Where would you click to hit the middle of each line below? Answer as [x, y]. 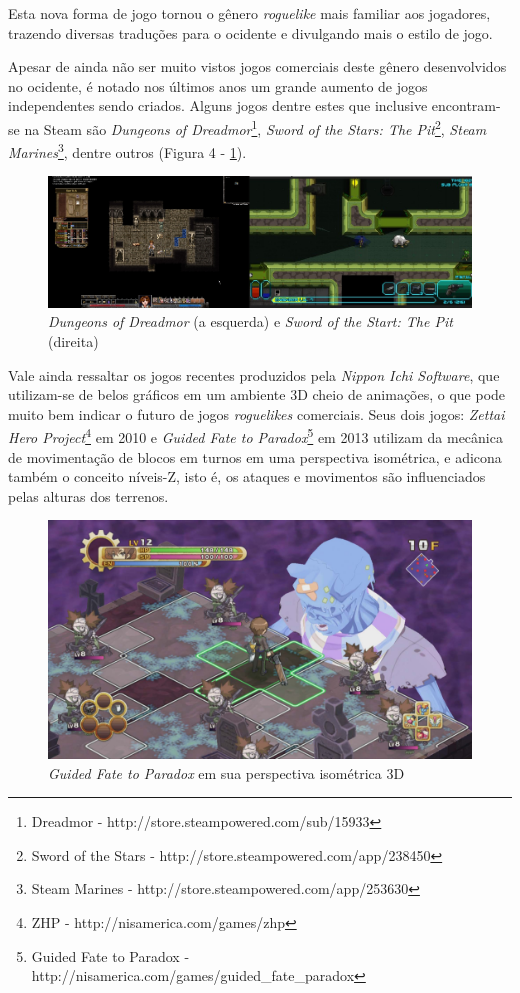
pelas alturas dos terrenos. [88, 495]
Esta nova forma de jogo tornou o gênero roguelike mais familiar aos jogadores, [249, 13]
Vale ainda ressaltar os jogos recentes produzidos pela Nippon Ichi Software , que [254, 374]
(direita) [73, 341]
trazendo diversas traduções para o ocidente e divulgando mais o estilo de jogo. [250, 32]
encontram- [466, 105]
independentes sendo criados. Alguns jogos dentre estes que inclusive [218, 105]
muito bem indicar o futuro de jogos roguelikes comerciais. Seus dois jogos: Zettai [256, 413]
